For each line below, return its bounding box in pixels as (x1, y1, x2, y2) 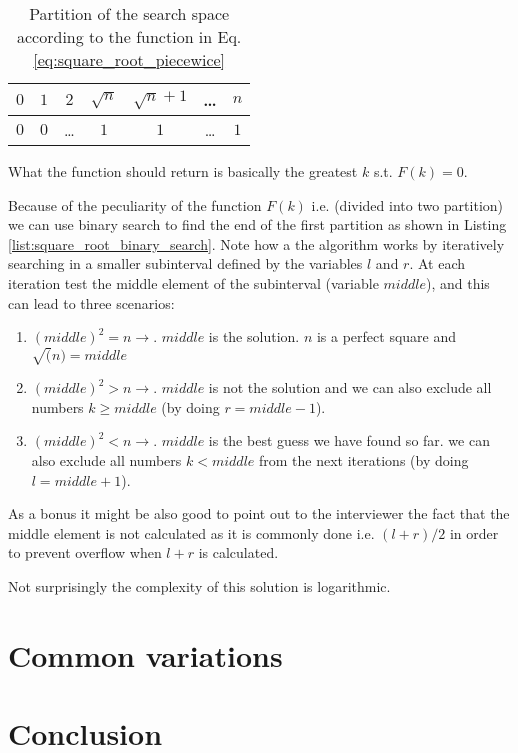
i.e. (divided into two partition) (311, 194, 504, 215)
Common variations (8, 634, 283, 675)
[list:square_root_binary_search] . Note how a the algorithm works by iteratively (8, 233, 505, 254)
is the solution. (208, 326, 300, 347)
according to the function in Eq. (17, 25, 242, 48)
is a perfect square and (316, 326, 457, 347)
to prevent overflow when (8, 542, 162, 563)
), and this (425, 272, 490, 293)
